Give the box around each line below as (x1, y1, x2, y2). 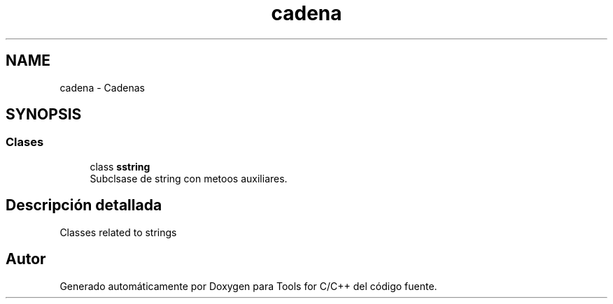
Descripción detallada (6, 196, 162, 215)
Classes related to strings (59, 226, 177, 238)
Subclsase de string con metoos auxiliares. (90, 172, 288, 184)
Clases (6, 135, 44, 150)
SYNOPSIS (6, 106, 82, 124)
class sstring (90, 160, 150, 173)
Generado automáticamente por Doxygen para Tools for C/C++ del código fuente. (59, 280, 437, 292)
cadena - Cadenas (59, 81, 145, 94)
